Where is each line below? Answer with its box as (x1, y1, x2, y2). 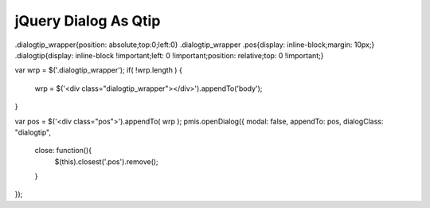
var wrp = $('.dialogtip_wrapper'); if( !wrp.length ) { (14, 65, 182, 75)
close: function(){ (34, 146, 92, 155)
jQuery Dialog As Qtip (14, 12, 161, 29)
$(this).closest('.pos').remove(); (54, 156, 158, 167)
